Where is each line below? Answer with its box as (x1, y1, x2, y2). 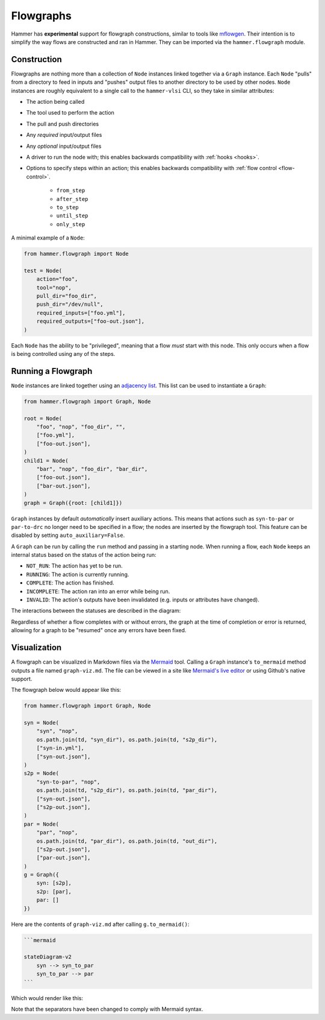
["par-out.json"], (36, 854, 91, 861)
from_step (56, 187, 85, 194)
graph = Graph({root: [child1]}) (23, 499, 123, 506)
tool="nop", (36, 284, 72, 291)
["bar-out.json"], (36, 483, 91, 489)
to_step (56, 204, 79, 211)
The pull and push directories (26, 120, 99, 127)
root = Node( (23, 415, 63, 422)
